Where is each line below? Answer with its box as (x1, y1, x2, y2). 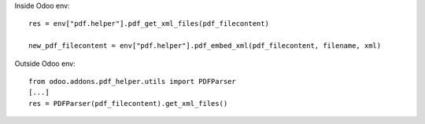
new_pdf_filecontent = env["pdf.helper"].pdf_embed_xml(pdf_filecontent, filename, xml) (28, 42, 382, 50)
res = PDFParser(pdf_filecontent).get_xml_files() (28, 99, 228, 108)
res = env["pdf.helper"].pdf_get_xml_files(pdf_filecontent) (28, 20, 269, 28)
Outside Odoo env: (14, 59, 76, 68)
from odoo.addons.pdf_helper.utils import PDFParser (28, 77, 236, 86)
